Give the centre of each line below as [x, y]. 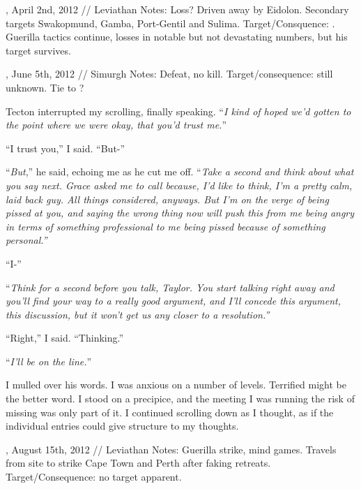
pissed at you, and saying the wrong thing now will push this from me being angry [180, 213]
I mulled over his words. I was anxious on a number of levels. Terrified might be [176, 385]
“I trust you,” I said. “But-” [66, 148]
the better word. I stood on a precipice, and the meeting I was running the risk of [180, 399]
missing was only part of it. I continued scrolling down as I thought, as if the [170, 412]
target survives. [38, 50]
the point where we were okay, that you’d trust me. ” [116, 125]
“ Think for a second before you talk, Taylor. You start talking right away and [170, 287]
